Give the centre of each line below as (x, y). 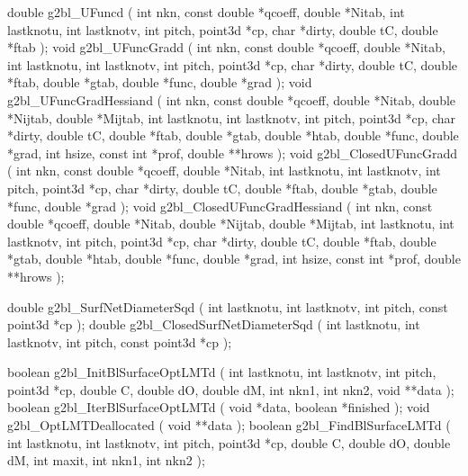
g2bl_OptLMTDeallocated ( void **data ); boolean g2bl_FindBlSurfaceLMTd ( (229, 425)
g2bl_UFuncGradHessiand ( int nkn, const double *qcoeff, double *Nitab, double (232, 99)
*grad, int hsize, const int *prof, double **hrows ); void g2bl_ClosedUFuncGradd (233, 153)
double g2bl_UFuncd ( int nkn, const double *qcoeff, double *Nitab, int (206, 12)
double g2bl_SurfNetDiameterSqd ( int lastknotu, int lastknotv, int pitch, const (228, 306)
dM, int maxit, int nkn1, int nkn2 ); (106, 460)
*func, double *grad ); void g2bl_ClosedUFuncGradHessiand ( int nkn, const (220, 206)
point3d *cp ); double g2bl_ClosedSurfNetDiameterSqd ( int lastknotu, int (214, 324)
